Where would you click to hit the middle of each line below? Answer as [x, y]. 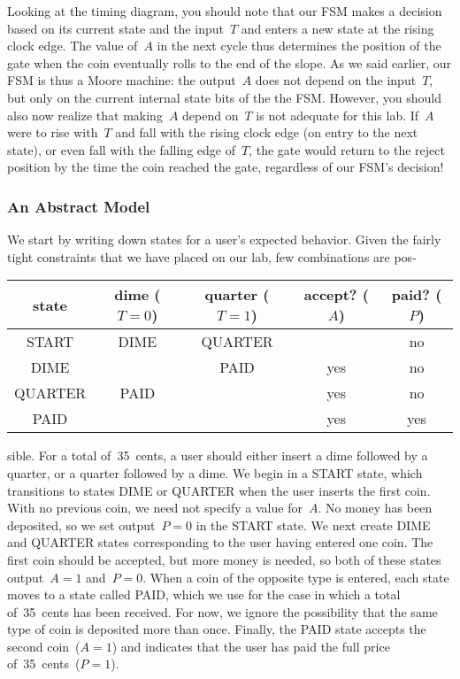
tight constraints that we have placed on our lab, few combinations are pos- [212, 256]
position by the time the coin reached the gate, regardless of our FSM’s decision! [226, 167]
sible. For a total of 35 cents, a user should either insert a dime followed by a [218, 455]
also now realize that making [85, 115]
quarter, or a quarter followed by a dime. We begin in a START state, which [215, 472]
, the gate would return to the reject [347, 149]
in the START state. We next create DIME [313, 525]
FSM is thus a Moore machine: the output [122, 80]
